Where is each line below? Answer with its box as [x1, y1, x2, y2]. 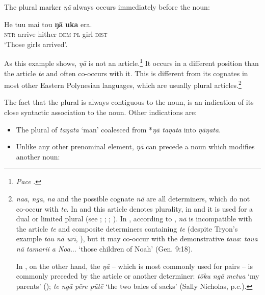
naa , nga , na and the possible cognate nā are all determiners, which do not [16, 193, 250, 204]
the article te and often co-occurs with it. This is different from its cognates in [4, 67, 248, 78]
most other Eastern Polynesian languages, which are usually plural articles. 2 [4, 78, 242, 90]
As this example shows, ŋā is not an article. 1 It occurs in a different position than [4, 56, 259, 69]
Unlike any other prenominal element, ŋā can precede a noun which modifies [16, 141, 255, 152]
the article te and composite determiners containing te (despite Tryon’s [16, 223, 238, 234]
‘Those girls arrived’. [4, 38, 68, 49]
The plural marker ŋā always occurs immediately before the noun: [4, 2, 210, 12]
